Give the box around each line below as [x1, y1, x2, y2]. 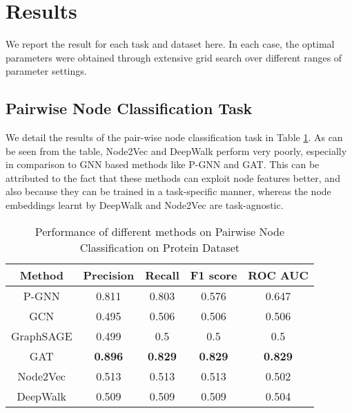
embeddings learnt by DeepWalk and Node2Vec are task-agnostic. [6, 198, 284, 212]
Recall [145, 266, 179, 283]
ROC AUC [248, 266, 309, 283]
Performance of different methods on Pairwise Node [35, 223, 284, 239]
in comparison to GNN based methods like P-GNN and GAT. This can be [6, 157, 320, 172]
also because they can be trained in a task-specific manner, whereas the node [6, 184, 331, 199]
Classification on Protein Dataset [79, 239, 240, 255]
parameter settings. [6, 64, 87, 78]
